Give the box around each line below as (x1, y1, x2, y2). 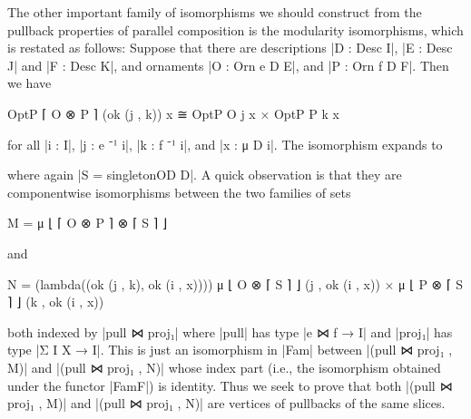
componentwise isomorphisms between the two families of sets (7, 182, 351, 201)
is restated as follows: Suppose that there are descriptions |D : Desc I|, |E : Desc (7, 38, 453, 57)
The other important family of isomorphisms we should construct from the (7, 3, 422, 21)
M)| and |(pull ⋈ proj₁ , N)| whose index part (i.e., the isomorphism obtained (7, 357, 441, 376)
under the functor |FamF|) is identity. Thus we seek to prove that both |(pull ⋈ (7, 375, 453, 395)
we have (7, 73, 52, 93)
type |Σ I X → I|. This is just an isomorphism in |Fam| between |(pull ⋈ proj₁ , (7, 340, 453, 359)
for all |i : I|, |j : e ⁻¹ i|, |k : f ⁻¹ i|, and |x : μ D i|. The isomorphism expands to (7, 134, 443, 153)
